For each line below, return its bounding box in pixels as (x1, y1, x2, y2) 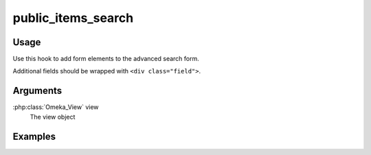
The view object (30, 112, 76, 121)
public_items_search (12, 10, 134, 25)
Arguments (12, 85, 63, 97)
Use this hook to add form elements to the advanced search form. (12, 55, 199, 63)
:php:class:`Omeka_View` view (12, 103, 99, 111)
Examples (12, 130, 56, 142)
